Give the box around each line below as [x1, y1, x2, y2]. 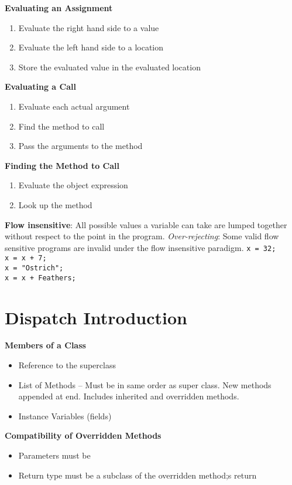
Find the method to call [18, 120, 105, 132]
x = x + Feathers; [5, 273, 76, 282]
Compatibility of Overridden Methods [5, 429, 162, 442]
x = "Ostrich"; [5, 264, 64, 273]
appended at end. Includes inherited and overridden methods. [18, 390, 239, 402]
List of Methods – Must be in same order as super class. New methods [18, 378, 272, 391]
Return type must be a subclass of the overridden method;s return [18, 469, 257, 481]
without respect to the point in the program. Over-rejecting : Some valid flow [5, 230, 279, 242]
